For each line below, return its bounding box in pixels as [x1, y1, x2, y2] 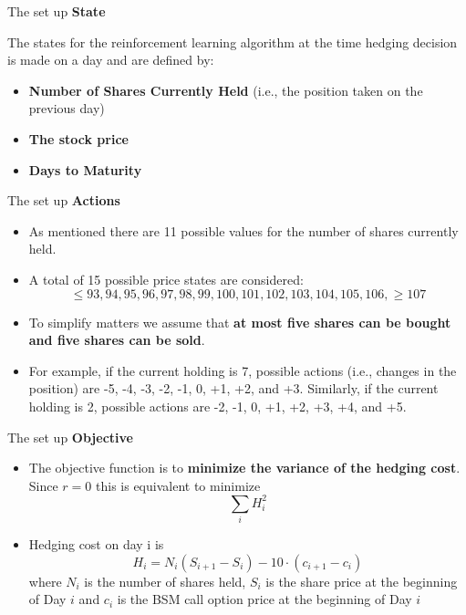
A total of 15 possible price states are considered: [28, 269, 304, 288]
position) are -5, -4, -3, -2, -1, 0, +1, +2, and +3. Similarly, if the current [28, 379, 439, 398]
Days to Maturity [28, 160, 142, 179]
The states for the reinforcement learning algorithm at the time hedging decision [7, 32, 458, 51]
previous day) [28, 99, 105, 118]
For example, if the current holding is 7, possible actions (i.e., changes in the [28, 360, 457, 380]
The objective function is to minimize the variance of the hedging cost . [28, 458, 461, 477]
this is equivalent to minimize [96, 475, 261, 495]
